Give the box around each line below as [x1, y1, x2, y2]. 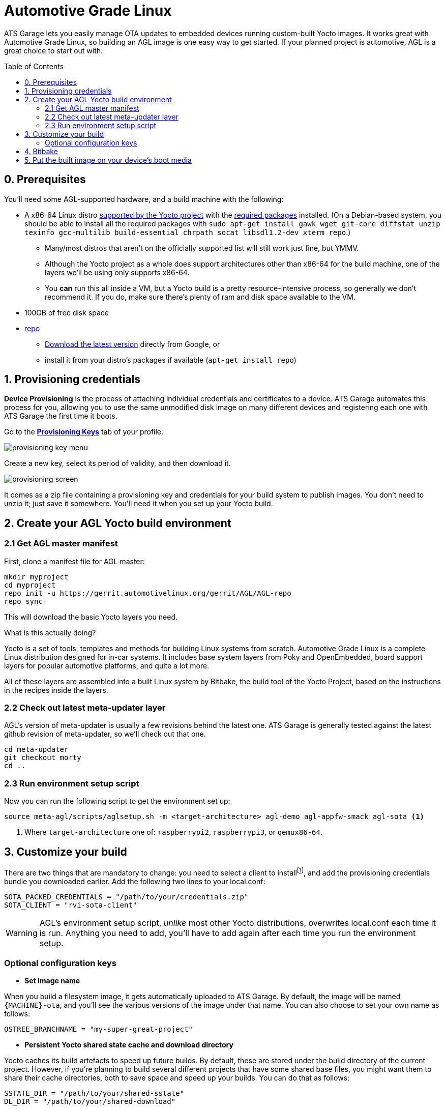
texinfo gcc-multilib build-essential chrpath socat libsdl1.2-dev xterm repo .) [24, 227, 351, 237]
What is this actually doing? [4, 628, 96, 637]
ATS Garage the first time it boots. [4, 412, 117, 421]
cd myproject [4, 580, 56, 589]
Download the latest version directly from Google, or [45, 339, 220, 348]
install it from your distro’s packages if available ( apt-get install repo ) [45, 355, 296, 364]
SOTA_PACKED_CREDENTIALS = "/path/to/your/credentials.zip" [4, 892, 249, 901]
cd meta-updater [4, 745, 69, 754]
